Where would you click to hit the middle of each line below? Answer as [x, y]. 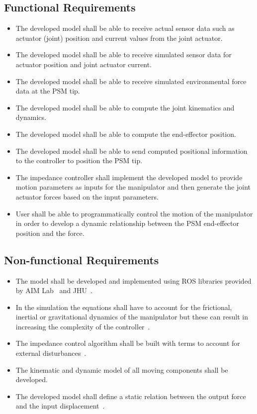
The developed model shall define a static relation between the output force [131, 396]
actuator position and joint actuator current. [84, 64]
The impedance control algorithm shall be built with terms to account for [128, 343]
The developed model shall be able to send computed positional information [131, 151]
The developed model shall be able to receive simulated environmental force [131, 81]
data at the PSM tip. [48, 91]
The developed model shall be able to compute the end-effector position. [126, 134]
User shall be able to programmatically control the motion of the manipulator [134, 213]
